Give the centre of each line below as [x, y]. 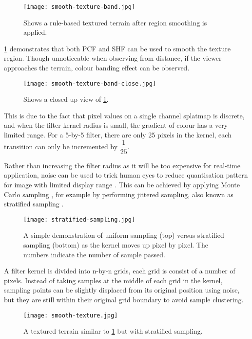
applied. [35, 32]
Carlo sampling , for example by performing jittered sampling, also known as [119, 194]
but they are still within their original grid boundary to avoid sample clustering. [124, 299]
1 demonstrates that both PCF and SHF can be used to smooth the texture [117, 48]
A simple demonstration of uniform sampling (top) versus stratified [124, 235]
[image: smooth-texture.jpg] [71, 315]
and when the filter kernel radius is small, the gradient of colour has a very [116, 125]
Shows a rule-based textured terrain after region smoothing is [115, 22]
